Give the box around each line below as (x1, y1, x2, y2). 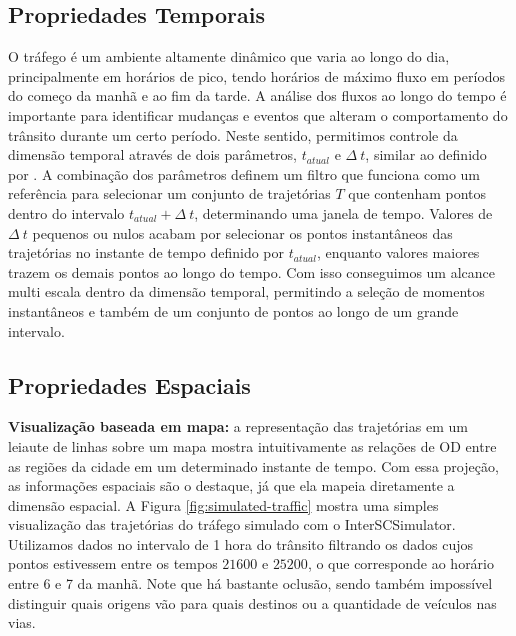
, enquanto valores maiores (316, 242, 480, 263)
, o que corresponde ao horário (307, 553, 495, 574)
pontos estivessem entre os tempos (8, 553, 218, 574)
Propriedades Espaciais (8, 369, 251, 400)
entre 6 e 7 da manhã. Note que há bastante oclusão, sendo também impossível (8, 573, 493, 594)
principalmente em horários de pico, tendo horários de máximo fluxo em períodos (8, 65, 506, 86)
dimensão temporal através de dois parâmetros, (8, 144, 298, 165)
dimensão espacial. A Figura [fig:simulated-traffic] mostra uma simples (8, 494, 439, 515)
